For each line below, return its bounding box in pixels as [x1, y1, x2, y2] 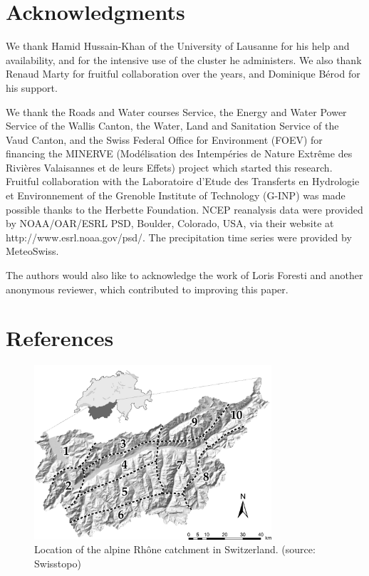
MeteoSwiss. [6, 244, 59, 258]
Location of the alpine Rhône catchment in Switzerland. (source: [34, 542, 316, 557]
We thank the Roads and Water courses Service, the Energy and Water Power [6, 104, 347, 119]
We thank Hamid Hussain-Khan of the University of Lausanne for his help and [6, 38, 350, 53]
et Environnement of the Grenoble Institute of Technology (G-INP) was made [6, 188, 345, 203]
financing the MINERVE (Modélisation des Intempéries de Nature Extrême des [6, 146, 353, 161]
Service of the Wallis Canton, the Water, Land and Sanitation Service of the [6, 118, 339, 133]
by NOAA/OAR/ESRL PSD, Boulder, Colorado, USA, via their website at [6, 216, 334, 231]
